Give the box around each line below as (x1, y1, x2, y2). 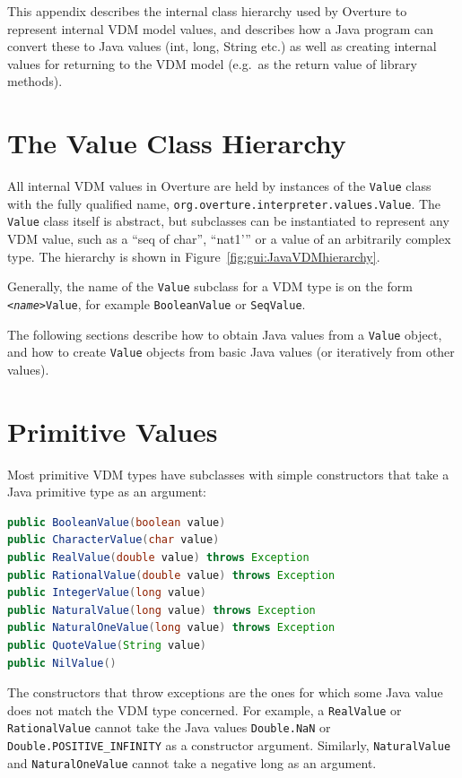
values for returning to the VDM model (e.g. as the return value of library (7, 54, 417, 73)
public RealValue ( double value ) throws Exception (7, 550, 309, 564)
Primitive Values (7, 412, 218, 449)
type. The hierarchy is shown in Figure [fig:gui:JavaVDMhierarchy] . (7, 246, 380, 265)
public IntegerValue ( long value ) (7, 586, 206, 600)
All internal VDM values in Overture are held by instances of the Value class (7, 177, 431, 195)
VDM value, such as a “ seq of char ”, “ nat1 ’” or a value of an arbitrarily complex (7, 229, 451, 248)
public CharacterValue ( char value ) (7, 533, 220, 547)
